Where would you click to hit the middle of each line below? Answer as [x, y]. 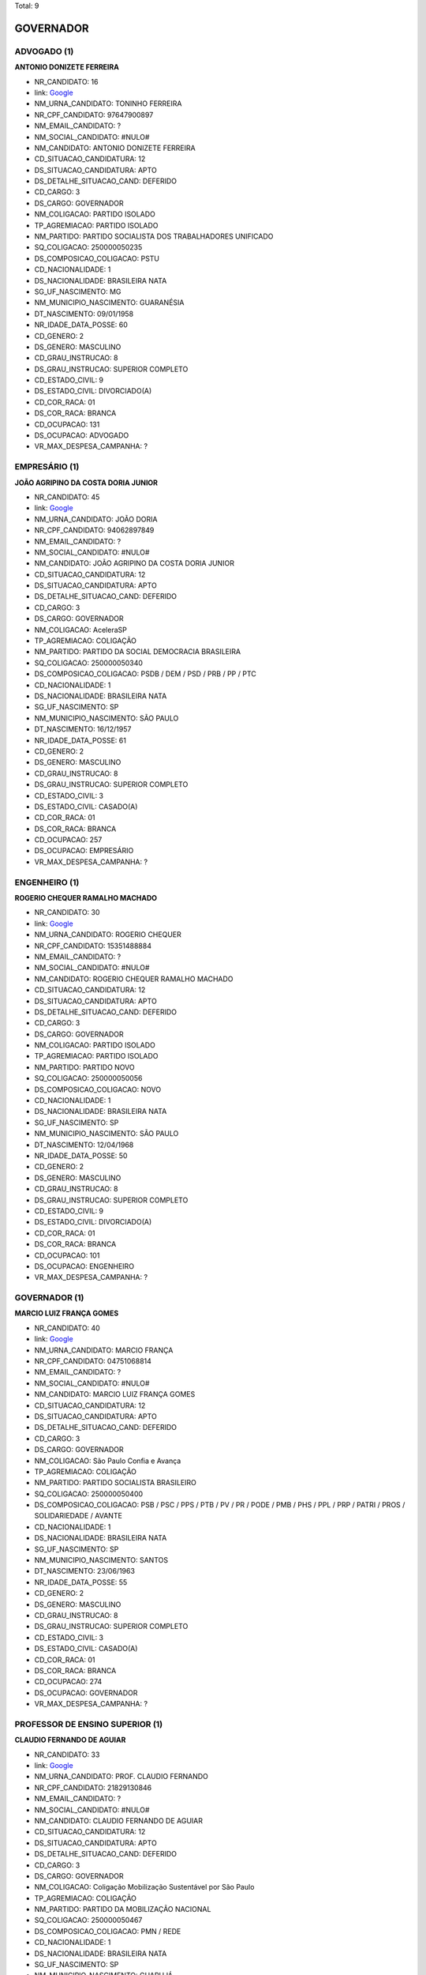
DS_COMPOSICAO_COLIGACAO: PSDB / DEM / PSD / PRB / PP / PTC [145, 674]
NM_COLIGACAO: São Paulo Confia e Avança [108, 1461]
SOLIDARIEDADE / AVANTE [78, 1516]
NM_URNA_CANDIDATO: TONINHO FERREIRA [108, 103]
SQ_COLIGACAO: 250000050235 [88, 247]
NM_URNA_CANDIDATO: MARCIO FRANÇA [104, 1350]
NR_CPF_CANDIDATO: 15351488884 [93, 946]
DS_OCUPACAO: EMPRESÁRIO [84, 851]
